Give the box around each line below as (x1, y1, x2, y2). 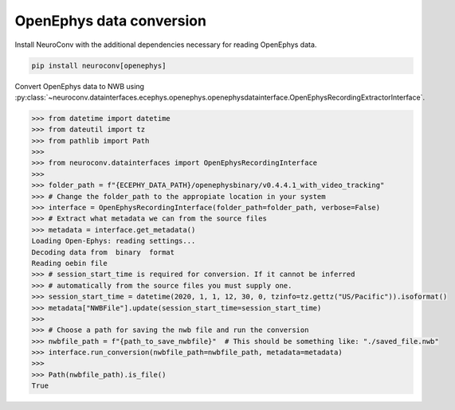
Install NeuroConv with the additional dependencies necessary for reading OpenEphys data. (14, 40, 317, 49)
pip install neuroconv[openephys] (31, 61, 167, 70)
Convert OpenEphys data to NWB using (14, 81, 145, 91)
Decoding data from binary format (31, 248, 175, 256)
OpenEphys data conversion (14, 12, 207, 29)
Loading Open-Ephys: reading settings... (31, 236, 196, 246)
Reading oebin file (31, 259, 108, 267)
